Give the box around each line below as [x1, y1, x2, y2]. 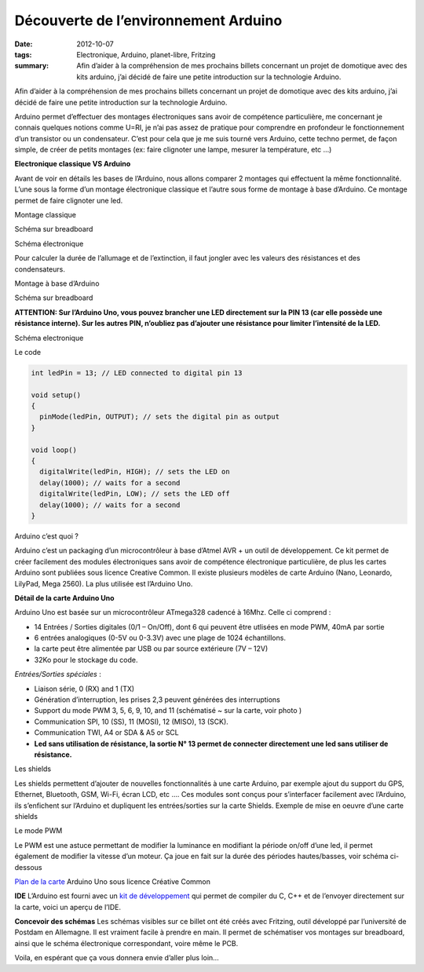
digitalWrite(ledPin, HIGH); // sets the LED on [39, 467, 231, 477]
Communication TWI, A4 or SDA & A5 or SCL [34, 728, 180, 737]
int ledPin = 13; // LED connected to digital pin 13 [31, 368, 243, 377]
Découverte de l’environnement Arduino [14, 12, 283, 29]
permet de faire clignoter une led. [14, 195, 123, 205]
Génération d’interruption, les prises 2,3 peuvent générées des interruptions [34, 695, 280, 704]
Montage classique [14, 210, 76, 220]
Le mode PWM [14, 826, 63, 835]
